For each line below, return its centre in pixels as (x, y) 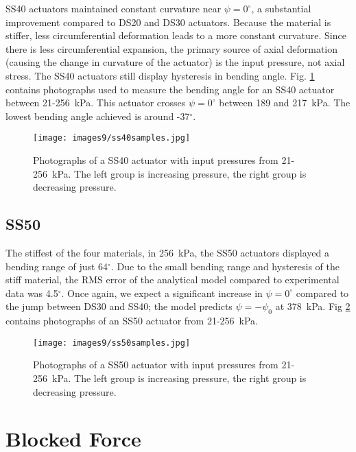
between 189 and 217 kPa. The (285, 103)
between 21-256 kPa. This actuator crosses (96, 103)
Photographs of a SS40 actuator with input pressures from (156, 160)
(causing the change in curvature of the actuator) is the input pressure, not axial (175, 62)
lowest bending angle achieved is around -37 (98, 116)
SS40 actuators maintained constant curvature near (114, 8)
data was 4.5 (32, 293)
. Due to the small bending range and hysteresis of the (225, 266)
